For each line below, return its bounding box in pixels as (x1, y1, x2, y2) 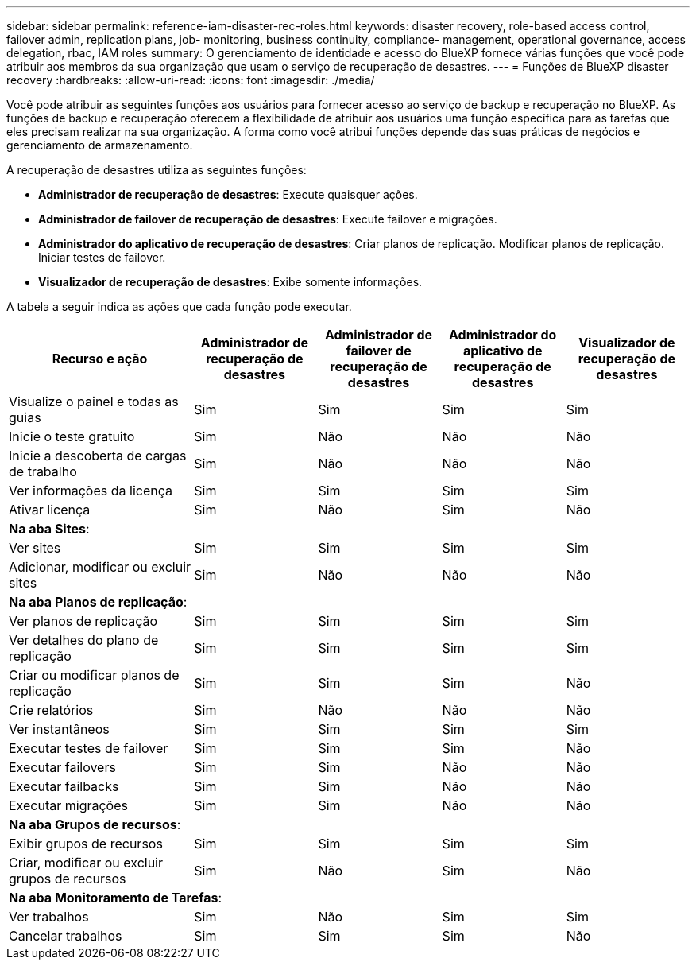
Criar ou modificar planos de (9, 667, 180, 683)
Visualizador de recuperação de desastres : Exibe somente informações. (38, 275, 423, 289)
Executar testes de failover (9, 740, 168, 756)
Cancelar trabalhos (9, 928, 122, 944)
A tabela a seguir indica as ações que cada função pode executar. (6, 300, 352, 313)
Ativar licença (9, 502, 91, 518)
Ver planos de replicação (9, 613, 158, 629)
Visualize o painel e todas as (9, 394, 179, 409)
